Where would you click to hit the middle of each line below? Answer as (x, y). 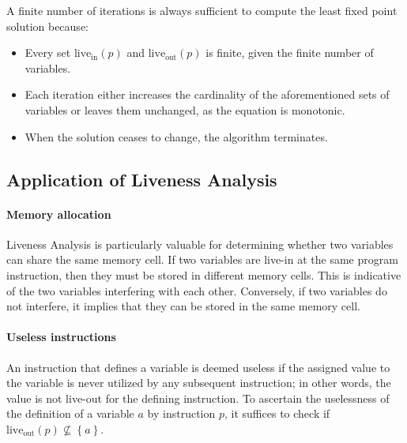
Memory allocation (59, 214)
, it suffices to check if (277, 413)
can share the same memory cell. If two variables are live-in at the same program (202, 259)
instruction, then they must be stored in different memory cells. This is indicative (204, 274)
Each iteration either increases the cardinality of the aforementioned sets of (207, 94)
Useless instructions (61, 337)
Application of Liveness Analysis (142, 179)
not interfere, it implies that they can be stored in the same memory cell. (183, 306)
